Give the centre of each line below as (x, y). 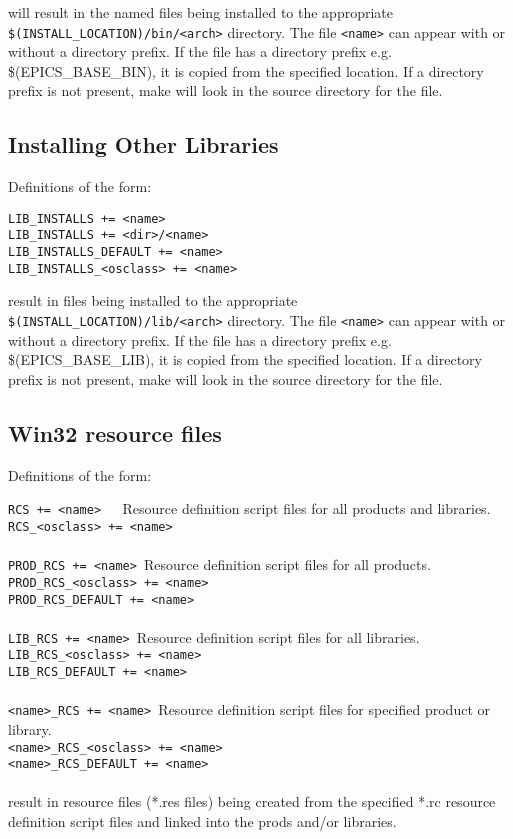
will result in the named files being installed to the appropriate (200, 12)
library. (30, 728)
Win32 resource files (115, 432)
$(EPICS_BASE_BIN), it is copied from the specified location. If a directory (246, 70)
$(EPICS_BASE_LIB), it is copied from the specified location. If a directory (245, 359)
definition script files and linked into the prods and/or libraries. (202, 821)
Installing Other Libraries (143, 144)
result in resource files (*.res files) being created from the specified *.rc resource (252, 801)
